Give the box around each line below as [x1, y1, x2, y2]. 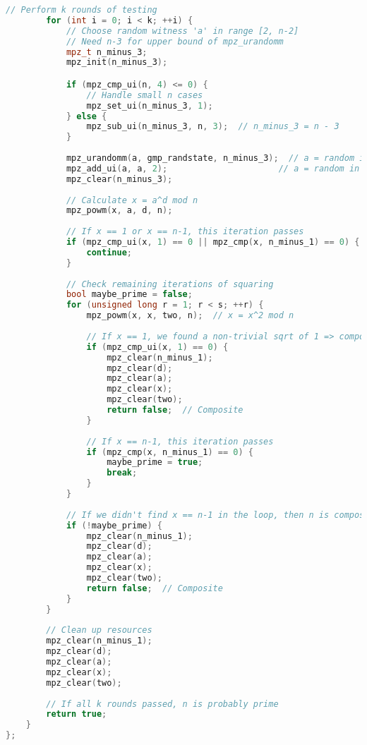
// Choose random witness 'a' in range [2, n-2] [66, 25, 299, 36]
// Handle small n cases [86, 90, 203, 100]
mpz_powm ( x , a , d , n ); [66, 205, 173, 216]
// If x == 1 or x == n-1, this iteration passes [66, 226, 304, 237]
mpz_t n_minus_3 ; [66, 47, 148, 57]
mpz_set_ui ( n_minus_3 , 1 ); [86, 100, 213, 111]
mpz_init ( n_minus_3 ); [66, 57, 168, 68]
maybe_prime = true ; [107, 457, 203, 468]
